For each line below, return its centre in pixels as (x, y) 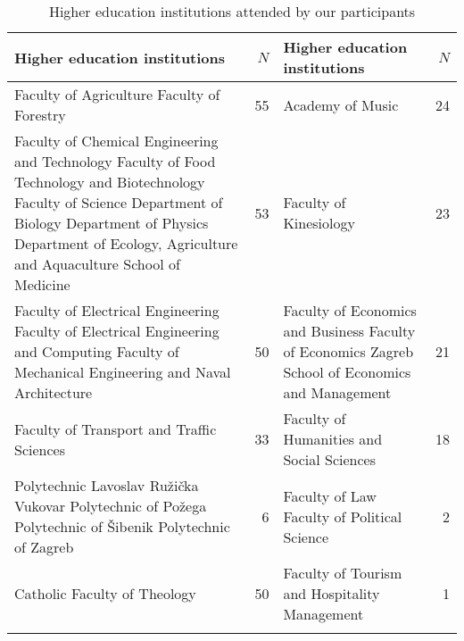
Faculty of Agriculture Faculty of (117, 94)
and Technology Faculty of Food (115, 161)
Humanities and (333, 439)
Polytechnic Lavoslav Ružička (107, 485)
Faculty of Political (343, 516)
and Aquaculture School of (97, 264)
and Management (337, 392)
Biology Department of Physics (112, 223)
